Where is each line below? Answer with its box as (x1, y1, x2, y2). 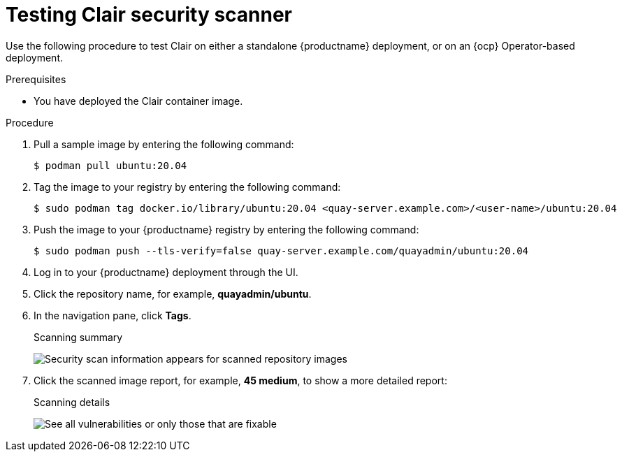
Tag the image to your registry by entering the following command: (34, 180, 341, 193)
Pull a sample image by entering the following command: (34, 138, 294, 150)
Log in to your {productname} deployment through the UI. (34, 266, 298, 278)
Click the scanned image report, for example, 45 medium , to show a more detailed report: (34, 374, 447, 386)
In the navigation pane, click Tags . (34, 309, 191, 321)
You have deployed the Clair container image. (34, 94, 243, 107)
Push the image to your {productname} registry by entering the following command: (34, 223, 419, 235)
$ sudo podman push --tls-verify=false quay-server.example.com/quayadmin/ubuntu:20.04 (34, 245, 529, 256)
